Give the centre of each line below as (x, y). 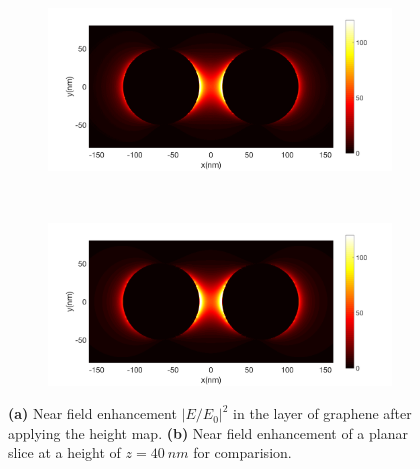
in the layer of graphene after (322, 413)
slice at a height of (64, 452)
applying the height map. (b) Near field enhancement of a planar (208, 432)
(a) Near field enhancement (92, 413)
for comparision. (242, 452)
